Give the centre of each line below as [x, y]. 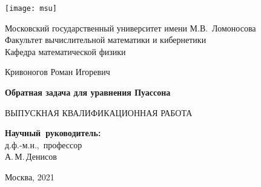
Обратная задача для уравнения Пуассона [88, 92]
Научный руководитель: [53, 133]
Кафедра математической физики [65, 51]
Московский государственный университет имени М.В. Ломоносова [130, 28]
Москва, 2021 [30, 177]
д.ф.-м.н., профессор [44, 144]
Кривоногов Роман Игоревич [58, 72]
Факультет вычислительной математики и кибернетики [106, 40]
